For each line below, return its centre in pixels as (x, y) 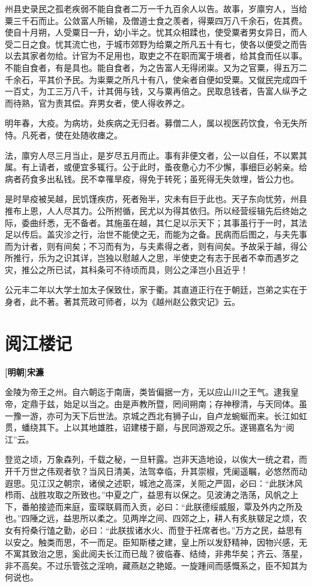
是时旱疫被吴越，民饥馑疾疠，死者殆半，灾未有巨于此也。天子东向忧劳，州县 (156, 199)
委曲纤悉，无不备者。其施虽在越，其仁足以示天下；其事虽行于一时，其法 (164, 222)
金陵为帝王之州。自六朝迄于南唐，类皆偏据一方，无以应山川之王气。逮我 (148, 392)
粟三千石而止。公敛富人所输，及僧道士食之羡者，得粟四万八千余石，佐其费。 (156, 20)
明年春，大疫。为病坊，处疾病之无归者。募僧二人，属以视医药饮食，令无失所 (156, 123)
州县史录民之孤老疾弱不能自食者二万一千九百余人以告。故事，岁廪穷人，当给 (156, 8)
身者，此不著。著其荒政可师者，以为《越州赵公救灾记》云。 (122, 302)
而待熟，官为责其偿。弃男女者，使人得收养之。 (97, 103)
